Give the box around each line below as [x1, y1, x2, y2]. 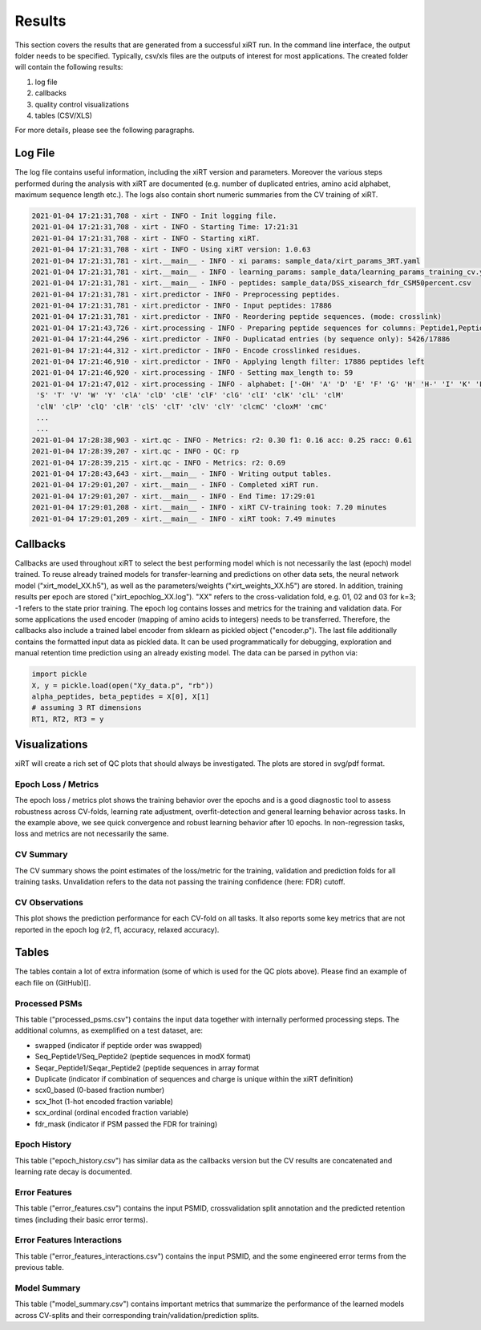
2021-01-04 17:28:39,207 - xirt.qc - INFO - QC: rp [31, 447, 240, 456]
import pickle [31, 670, 87, 679]
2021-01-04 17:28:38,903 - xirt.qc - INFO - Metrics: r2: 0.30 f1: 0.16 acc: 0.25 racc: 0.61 [31, 435, 413, 445]
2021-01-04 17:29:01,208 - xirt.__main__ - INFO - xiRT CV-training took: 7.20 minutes [31, 503, 387, 512]
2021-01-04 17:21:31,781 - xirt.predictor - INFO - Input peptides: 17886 [31, 301, 333, 310]
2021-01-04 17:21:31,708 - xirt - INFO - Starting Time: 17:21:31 [31, 223, 298, 232]
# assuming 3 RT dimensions [31, 703, 142, 712]
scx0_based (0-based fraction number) [34, 1086, 165, 1095]
